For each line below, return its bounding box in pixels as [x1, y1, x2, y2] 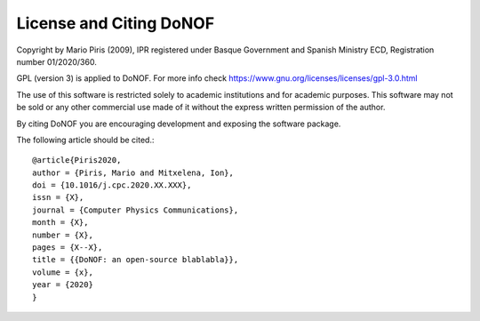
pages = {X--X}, [32, 243, 103, 253]
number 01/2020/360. [16, 56, 97, 67]
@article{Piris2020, [32, 156, 122, 165]
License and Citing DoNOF [16, 13, 215, 33]
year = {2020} [32, 280, 93, 290]
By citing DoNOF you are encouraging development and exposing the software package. [16, 118, 341, 129]
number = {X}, [32, 229, 93, 240]
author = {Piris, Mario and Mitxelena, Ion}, [32, 167, 235, 178]
